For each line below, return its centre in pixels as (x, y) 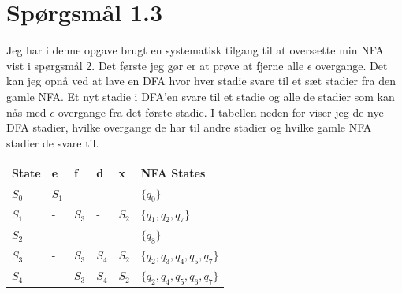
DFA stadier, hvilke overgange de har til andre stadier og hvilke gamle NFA (189, 127)
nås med (26, 112)
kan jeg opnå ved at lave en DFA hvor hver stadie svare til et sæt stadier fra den (201, 81)
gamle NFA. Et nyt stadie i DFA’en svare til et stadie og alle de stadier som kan (201, 96)
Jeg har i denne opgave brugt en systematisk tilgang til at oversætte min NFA (195, 50)
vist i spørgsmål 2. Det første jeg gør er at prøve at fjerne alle (155, 65)
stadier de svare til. (53, 142)
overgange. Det (352, 65)
